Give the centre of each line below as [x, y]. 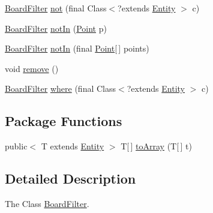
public [16, 146]
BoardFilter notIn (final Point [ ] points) [77, 48]
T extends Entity [73, 146]
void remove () [32, 68]
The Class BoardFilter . [47, 203]
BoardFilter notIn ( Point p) [56, 28]
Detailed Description [70, 178]
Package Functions [64, 121]
